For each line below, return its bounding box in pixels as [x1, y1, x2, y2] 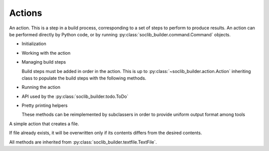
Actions [9, 7, 42, 18]
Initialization [21, 41, 47, 47]
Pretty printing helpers [21, 102, 68, 109]
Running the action [21, 84, 61, 90]
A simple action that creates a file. [9, 121, 79, 127]
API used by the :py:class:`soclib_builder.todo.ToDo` [21, 93, 129, 99]
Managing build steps [21, 59, 66, 65]
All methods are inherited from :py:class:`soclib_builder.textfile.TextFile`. [9, 139, 157, 145]
